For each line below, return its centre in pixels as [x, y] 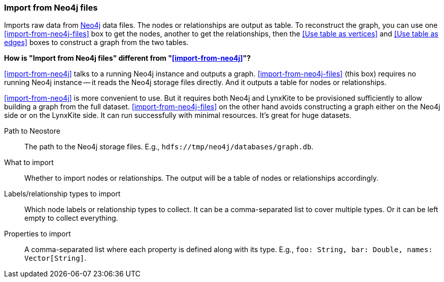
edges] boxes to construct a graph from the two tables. [96, 43]
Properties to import [38, 234]
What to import [29, 163]
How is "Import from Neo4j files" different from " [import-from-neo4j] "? [128, 58]
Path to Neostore [32, 131]
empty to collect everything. [71, 218]
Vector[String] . [56, 258]
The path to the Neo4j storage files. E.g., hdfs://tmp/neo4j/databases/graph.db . [169, 147]
